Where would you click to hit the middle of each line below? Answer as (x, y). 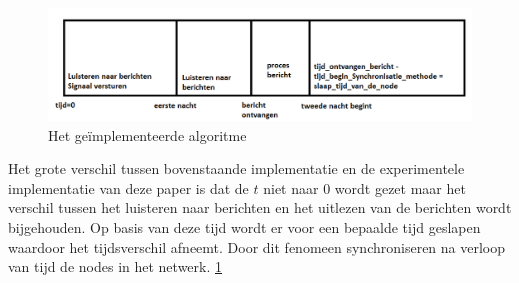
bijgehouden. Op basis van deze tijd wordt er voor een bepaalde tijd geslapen (244, 227)
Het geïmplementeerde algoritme (147, 134)
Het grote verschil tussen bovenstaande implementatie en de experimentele (236, 168)
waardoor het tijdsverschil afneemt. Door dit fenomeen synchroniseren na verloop (257, 246)
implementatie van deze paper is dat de (128, 187)
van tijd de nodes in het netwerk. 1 (115, 266)
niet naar (291, 187)
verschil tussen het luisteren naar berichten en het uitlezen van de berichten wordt (260, 207)
